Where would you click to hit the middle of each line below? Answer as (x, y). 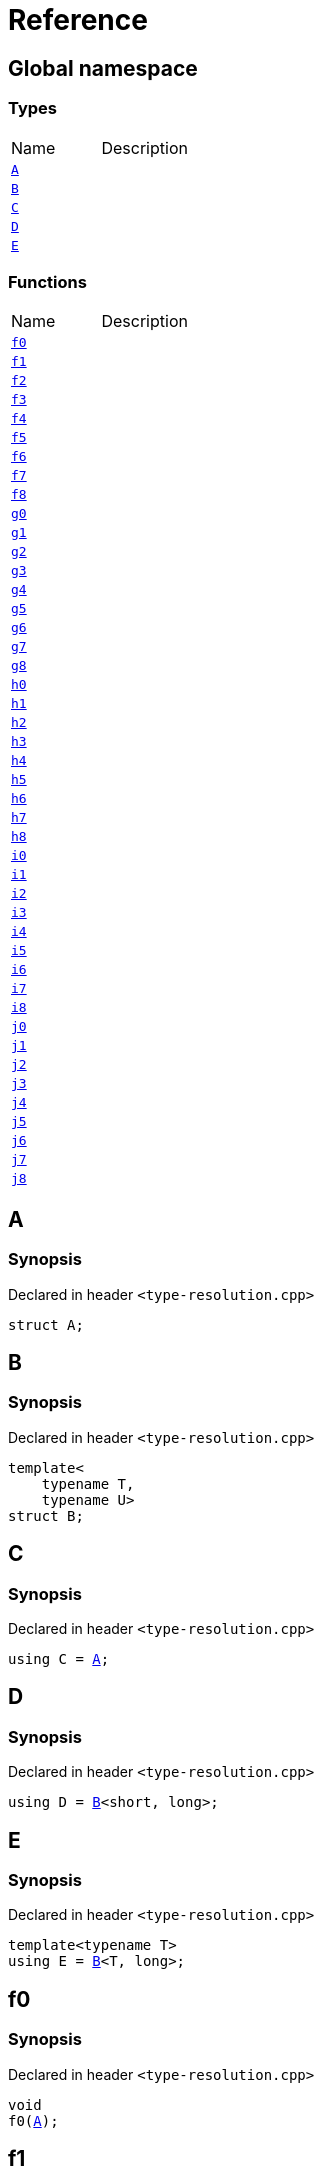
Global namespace (103, 68)
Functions (47, 281)
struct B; (46, 1515)
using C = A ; (59, 1658)
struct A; (46, 1324)
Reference (78, 20)
